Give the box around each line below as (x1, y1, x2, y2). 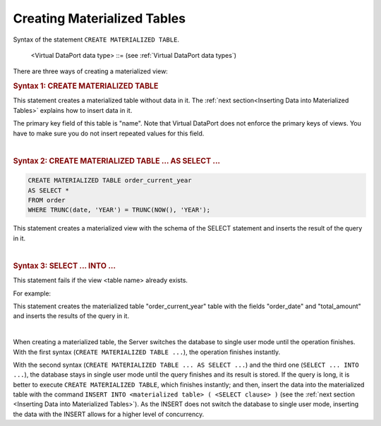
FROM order (28, 196, 66, 204)
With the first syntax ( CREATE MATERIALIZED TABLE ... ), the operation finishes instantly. (13, 348, 281, 356)
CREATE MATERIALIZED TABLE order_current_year (28, 176, 192, 185)
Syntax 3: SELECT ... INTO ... (13, 261, 116, 271)
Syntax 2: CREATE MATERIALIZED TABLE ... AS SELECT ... (13, 156, 221, 166)
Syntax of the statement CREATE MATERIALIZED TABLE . (13, 35, 180, 44)
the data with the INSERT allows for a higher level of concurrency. (13, 410, 205, 418)
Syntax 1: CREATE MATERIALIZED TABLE (13, 81, 159, 91)
